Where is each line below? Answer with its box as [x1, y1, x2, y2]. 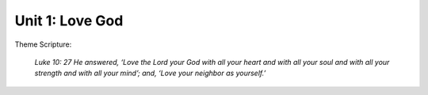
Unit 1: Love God [14, 12, 124, 29]
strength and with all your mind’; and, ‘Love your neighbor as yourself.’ [34, 68, 266, 78]
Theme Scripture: [14, 40, 72, 49]
